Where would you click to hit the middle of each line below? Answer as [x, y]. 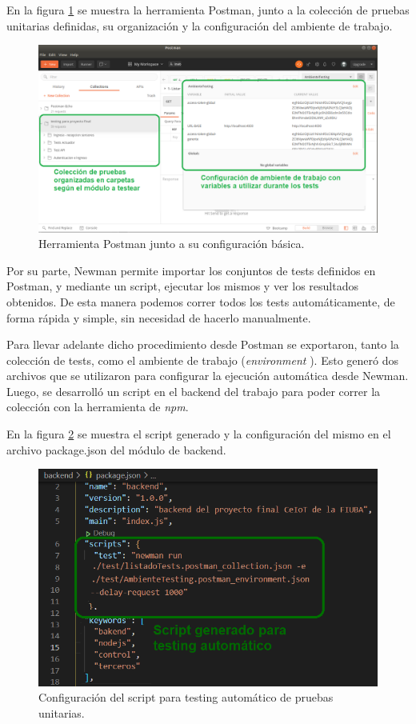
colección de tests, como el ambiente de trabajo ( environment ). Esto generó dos [202, 360]
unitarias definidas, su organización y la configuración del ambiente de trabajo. [200, 25]
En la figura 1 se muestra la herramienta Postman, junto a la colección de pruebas [208, 10]
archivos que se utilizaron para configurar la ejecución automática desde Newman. [208, 376]
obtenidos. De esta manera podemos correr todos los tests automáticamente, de [201, 301]
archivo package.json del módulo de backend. [116, 449]
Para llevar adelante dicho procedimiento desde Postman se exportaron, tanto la [203, 344]
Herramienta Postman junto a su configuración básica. [172, 244]
